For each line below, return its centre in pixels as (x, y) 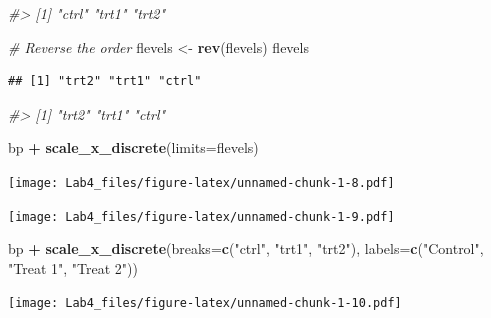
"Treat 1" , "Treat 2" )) (73, 267)
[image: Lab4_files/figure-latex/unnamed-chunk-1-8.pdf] (201, 182)
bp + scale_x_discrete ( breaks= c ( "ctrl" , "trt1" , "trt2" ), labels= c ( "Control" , (246, 248)
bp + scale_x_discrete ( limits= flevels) (133, 147)
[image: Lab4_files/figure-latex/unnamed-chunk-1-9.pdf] (201, 216)
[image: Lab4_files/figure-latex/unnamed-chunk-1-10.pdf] (205, 303)
